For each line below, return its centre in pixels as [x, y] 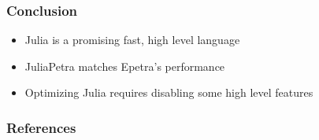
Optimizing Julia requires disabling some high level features [169, 92]
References [41, 127]
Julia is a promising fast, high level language [132, 40]
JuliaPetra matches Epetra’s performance [125, 66]
